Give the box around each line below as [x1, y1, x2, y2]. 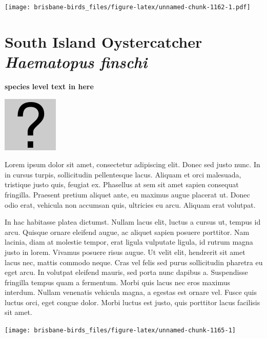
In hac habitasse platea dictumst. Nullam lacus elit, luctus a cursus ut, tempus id [5, 216, 261, 227]
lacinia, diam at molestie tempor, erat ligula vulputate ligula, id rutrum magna [5, 236, 253, 247]
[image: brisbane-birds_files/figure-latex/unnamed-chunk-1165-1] [5, 327, 236, 334]
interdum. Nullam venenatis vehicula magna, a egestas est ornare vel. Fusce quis [5, 287, 257, 297]
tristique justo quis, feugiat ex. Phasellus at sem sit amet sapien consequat [5, 179, 239, 190]
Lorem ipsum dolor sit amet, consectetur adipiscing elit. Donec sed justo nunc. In [5, 159, 260, 170]
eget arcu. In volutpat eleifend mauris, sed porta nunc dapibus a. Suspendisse [5, 267, 248, 277]
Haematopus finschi [5, 51, 148, 73]
